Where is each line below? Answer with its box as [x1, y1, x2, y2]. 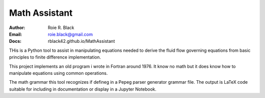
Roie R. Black [48, 25, 75, 31]
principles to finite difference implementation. [9, 54, 101, 60]
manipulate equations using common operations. [9, 70, 108, 76]
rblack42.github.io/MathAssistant [48, 38, 115, 44]
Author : [9, 25, 26, 31]
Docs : [9, 38, 22, 44]
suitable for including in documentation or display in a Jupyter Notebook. [9, 86, 157, 92]
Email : [9, 31, 22, 37]
